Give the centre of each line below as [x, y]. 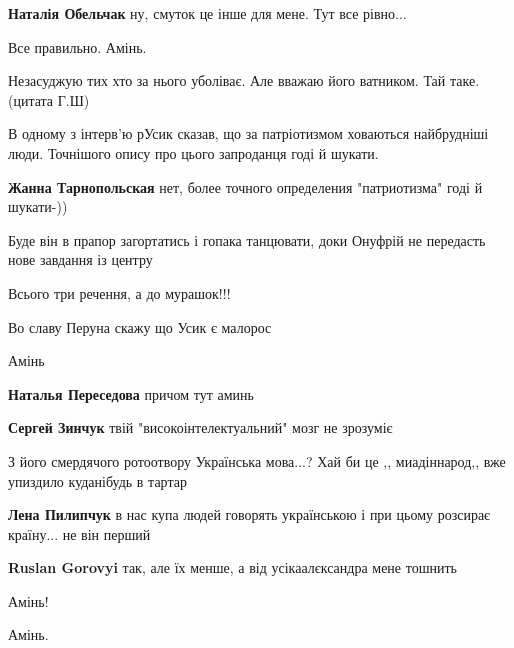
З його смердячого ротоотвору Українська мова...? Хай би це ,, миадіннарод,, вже [257, 460]
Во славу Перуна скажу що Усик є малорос [140, 326]
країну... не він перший [79, 533]
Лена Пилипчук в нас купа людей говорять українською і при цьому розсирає [249, 514]
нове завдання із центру [80, 259]
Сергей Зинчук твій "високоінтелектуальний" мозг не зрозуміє [200, 427]
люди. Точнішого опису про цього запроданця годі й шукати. [193, 152]
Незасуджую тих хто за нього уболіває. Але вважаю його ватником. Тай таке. [244, 80]
